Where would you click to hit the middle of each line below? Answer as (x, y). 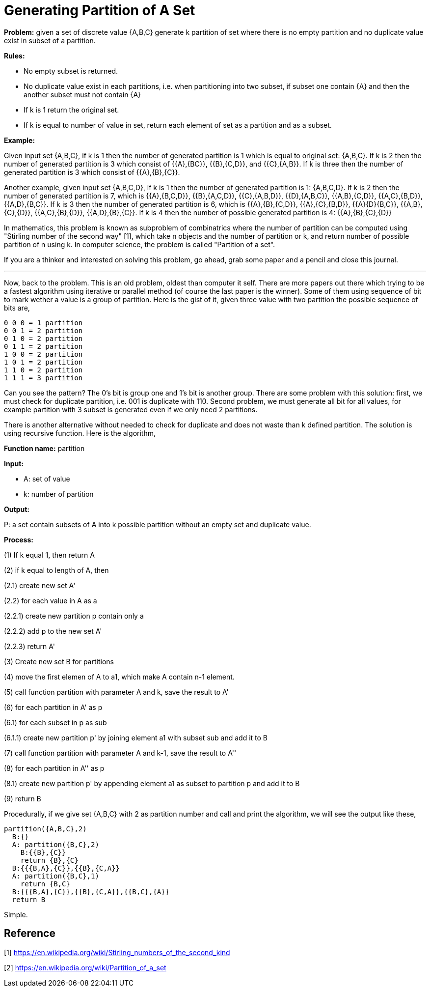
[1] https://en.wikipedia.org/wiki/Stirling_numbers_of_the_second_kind (117, 952)
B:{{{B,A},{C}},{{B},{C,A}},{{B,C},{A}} (91, 892)
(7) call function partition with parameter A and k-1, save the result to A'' (120, 753)
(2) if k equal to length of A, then (56, 570)
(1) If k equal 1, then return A (49, 555)
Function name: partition (44, 448)
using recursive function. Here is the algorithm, (80, 433)
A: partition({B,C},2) (55, 844)
